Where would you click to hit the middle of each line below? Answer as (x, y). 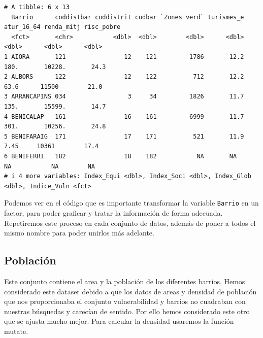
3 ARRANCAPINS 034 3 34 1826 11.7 (124, 97)
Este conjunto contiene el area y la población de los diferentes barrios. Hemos (125, 281)
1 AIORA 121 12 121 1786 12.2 (124, 57)
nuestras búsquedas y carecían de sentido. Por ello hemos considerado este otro (127, 311)
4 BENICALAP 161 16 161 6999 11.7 (124, 116)
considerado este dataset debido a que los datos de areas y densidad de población (130, 291)
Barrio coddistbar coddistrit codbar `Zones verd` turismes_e (128, 17)
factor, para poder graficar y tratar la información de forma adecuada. (113, 212)
